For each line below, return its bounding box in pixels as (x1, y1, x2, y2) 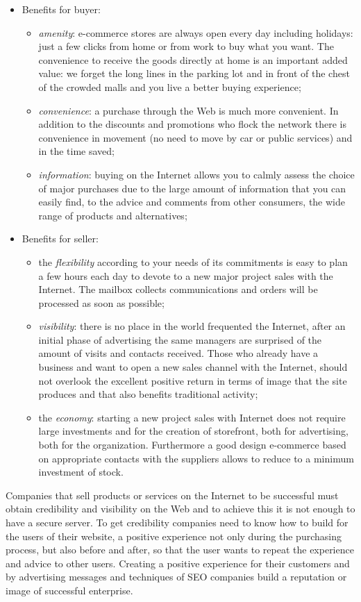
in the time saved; (38, 144, 115, 158)
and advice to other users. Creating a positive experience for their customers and (6, 555, 350, 570)
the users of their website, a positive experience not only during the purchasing (6, 528, 342, 543)
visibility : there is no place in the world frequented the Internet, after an (38, 319, 346, 333)
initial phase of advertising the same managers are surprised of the (38, 332, 322, 346)
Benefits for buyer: (22, 2, 101, 16)
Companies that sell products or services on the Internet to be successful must (6, 487, 339, 502)
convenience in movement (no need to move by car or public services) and (38, 130, 353, 144)
